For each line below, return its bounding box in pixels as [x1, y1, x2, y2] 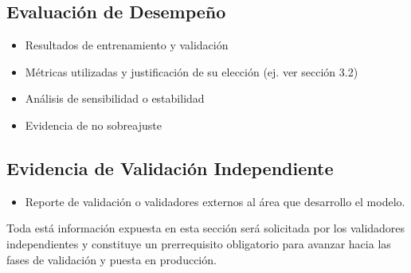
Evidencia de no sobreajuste [25, 116, 162, 133]
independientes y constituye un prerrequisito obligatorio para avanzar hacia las [6, 235, 391, 252]
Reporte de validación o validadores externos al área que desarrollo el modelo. [25, 193, 405, 209]
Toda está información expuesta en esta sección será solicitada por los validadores [6, 220, 405, 236]
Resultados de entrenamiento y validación [25, 37, 229, 53]
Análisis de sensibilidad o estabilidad [25, 90, 205, 107]
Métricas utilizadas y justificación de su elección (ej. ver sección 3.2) [25, 63, 358, 80]
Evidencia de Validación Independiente [6, 155, 334, 180]
